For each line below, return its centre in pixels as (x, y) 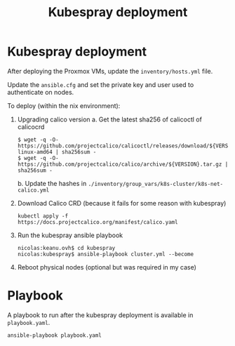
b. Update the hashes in (52, 183)
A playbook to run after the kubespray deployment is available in (100, 315)
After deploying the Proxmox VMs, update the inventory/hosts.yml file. (110, 71)
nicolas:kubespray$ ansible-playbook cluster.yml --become (106, 254)
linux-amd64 (35, 152)
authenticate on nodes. (41, 92)
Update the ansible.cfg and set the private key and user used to (101, 84)
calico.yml (33, 190)
